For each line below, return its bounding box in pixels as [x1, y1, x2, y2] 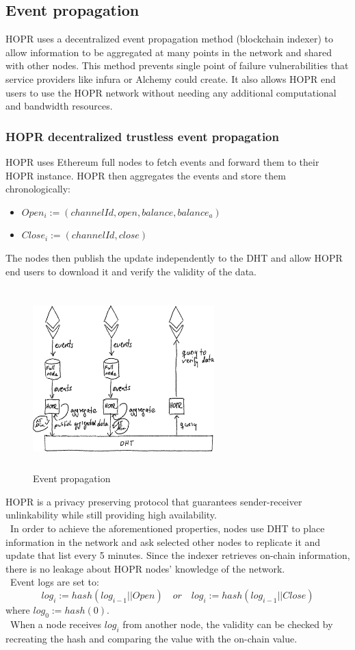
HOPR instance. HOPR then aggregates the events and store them [5, 168, 286, 182]
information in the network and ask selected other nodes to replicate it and [5, 534, 321, 549]
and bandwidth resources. [5, 99, 113, 113]
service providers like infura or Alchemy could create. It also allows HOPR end [5, 71, 336, 86]
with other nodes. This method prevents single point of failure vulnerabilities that [5, 58, 349, 73]
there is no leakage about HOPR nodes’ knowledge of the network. [5, 561, 285, 575]
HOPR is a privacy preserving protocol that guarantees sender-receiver [5, 494, 302, 508]
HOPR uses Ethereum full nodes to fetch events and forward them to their [5, 154, 319, 168]
